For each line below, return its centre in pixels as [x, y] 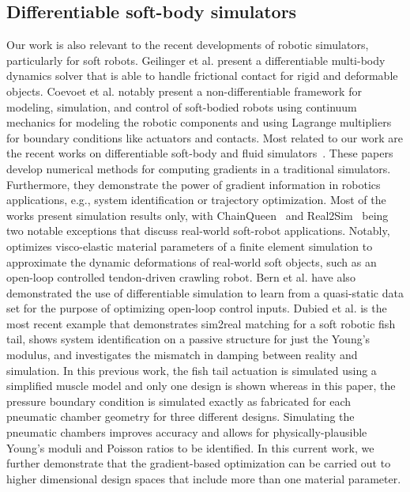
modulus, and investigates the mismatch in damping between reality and [182, 355]
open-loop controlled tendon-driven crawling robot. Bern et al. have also [181, 277]
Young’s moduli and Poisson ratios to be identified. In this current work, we [190, 447]
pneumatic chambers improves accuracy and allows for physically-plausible [187, 432]
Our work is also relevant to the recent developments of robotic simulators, [188, 45]
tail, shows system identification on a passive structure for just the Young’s [188, 339]
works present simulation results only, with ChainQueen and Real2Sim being [197, 215]
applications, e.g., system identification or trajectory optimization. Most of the [196, 200]
